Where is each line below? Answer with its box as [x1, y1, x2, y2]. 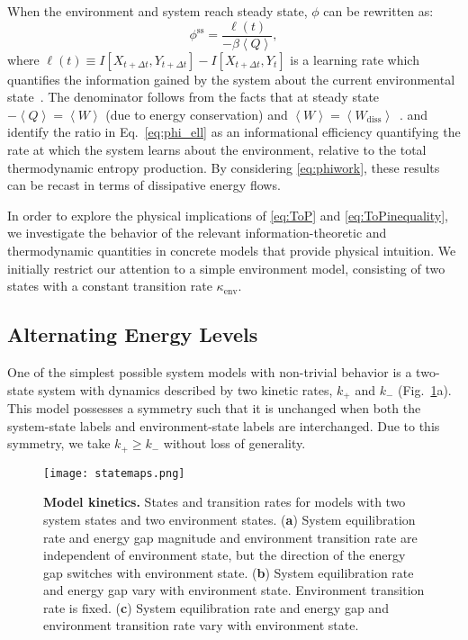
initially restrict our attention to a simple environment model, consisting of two [7, 258, 445, 277]
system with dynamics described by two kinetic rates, [38, 380, 333, 399]
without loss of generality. [163, 434, 306, 453]
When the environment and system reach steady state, [7, 2, 308, 20]
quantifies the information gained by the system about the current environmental [7, 69, 455, 88]
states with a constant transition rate [7, 276, 212, 295]
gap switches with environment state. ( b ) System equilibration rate [43, 563, 414, 581]
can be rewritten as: [323, 2, 434, 20]
